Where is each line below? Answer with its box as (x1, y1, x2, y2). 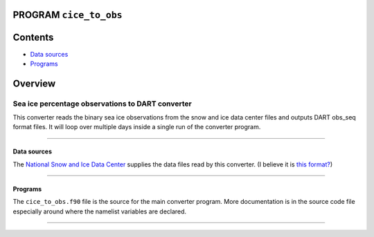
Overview (12, 77, 56, 89)
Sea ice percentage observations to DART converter (12, 99, 192, 108)
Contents (12, 32, 54, 44)
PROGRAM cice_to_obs (12, 9, 123, 21)
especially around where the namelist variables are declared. (12, 207, 187, 216)
